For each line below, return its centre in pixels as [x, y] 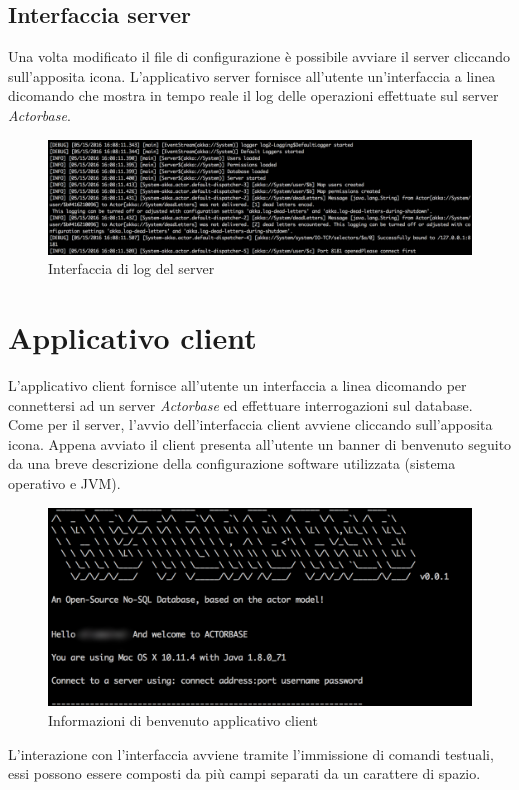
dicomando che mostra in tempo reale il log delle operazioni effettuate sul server [253, 95]
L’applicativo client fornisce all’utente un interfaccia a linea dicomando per [237, 385]
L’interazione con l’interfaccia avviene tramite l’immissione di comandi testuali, [251, 753]
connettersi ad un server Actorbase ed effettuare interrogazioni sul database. [240, 404]
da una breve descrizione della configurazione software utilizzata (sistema [232, 463]
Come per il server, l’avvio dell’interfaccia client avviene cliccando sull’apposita [250, 424]
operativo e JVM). [64, 482]
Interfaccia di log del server [131, 268]
